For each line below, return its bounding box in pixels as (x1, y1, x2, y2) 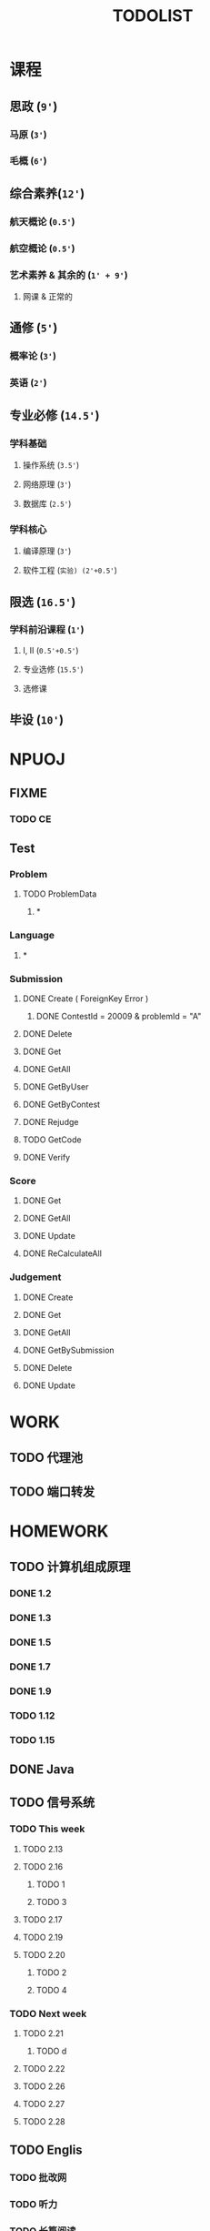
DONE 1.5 (9, 1636, 52, 1648)
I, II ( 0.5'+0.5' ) (22, 644, 79, 655)
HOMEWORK (9, 1521, 109, 1541)
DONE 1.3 (9, 1612, 52, 1625)
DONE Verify (22, 1152, 71, 1163)
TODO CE (9, 812, 52, 825)
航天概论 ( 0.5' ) (9, 215, 75, 228)
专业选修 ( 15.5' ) (22, 664, 84, 674)
